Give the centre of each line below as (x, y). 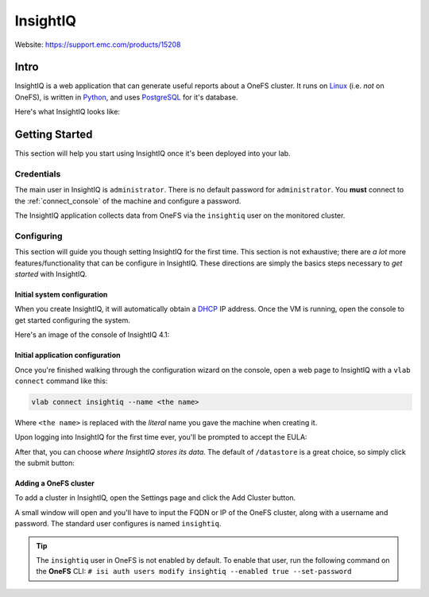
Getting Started (54, 135)
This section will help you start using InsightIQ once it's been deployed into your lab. (153, 153)
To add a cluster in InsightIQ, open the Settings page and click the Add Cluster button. (155, 498)
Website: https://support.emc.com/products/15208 (98, 45)
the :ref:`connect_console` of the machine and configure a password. (128, 201)
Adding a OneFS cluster (55, 483)
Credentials (38, 173)
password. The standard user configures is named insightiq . (118, 524)
